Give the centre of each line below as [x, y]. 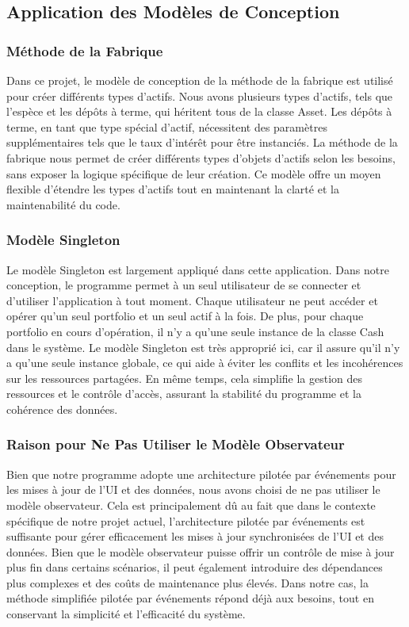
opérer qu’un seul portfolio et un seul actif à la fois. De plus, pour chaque [185, 316]
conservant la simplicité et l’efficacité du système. [126, 614]
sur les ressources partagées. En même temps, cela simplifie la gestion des [185, 378]
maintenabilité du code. [63, 204]
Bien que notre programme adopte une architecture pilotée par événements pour [201, 474]
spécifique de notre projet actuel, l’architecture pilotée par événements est [186, 520]
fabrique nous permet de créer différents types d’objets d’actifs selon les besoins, [201, 157]
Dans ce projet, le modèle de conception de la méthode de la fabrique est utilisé [200, 80]
